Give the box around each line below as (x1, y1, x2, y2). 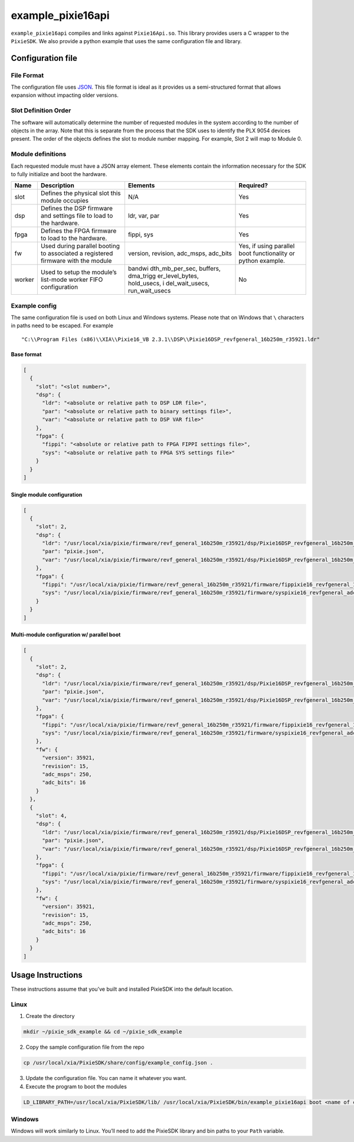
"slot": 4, (35, 812, 67, 819)
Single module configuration (11, 491, 83, 498)
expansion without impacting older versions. (11, 92, 119, 99)
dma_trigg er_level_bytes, (127, 272, 199, 280)
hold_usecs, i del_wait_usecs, (127, 279, 209, 288)
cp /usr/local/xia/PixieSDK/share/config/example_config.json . (23, 1059, 214, 1066)
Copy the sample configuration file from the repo (25, 1043, 145, 1051)
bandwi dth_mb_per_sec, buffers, (127, 265, 221, 273)
